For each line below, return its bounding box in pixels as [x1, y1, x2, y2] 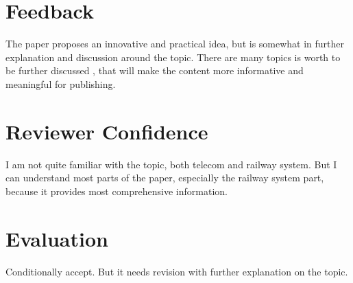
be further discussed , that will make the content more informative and [5, 63, 304, 78]
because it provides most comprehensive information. [5, 183, 228, 198]
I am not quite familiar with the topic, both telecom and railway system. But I [5, 157, 337, 171]
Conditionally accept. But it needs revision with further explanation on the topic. [5, 264, 348, 278]
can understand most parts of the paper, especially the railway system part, [5, 170, 324, 185]
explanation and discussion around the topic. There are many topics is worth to [5, 49, 341, 64]
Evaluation [5, 224, 108, 252]
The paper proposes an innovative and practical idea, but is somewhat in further [5, 36, 345, 51]
